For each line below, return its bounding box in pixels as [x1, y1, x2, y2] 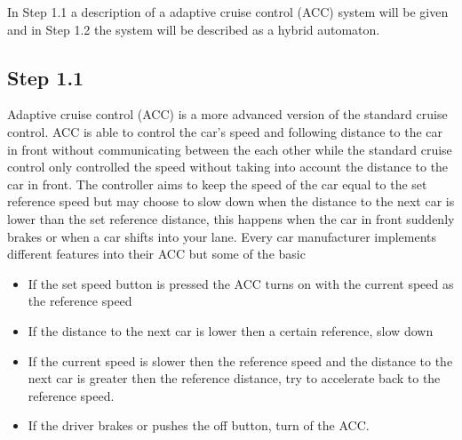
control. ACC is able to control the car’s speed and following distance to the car [7, 122, 443, 140]
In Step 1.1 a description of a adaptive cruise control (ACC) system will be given [7, 3, 449, 20]
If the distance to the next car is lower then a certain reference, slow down [28, 321, 434, 340]
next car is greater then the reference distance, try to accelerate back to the [28, 369, 441, 388]
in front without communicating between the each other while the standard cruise [7, 140, 452, 158]
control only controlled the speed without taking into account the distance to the [7, 157, 449, 176]
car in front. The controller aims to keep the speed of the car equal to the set [7, 174, 427, 193]
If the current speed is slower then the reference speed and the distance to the [28, 351, 453, 370]
